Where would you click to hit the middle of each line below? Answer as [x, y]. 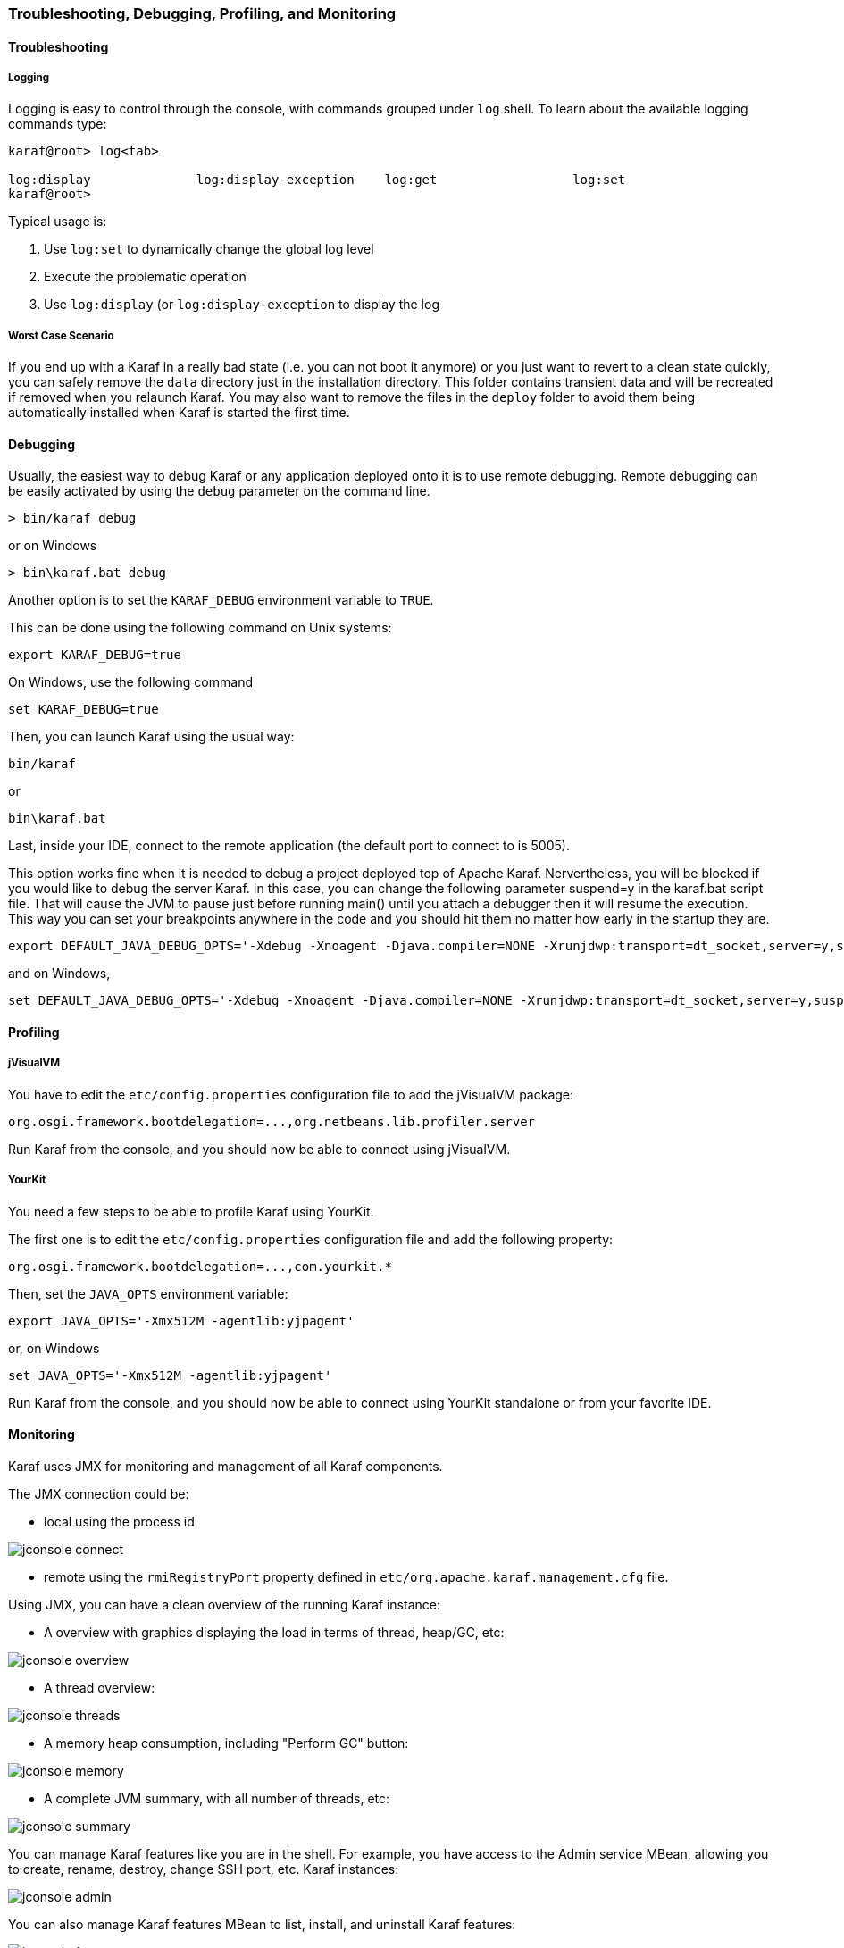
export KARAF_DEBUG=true [95, 655]
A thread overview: [100, 1687]
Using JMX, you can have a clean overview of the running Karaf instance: [224, 1604]
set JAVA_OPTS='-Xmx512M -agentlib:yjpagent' [170, 1375]
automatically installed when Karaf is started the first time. [179, 413]
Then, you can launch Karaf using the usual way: [151, 737]
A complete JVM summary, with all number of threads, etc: [217, 1798]
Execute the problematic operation [145, 277]
